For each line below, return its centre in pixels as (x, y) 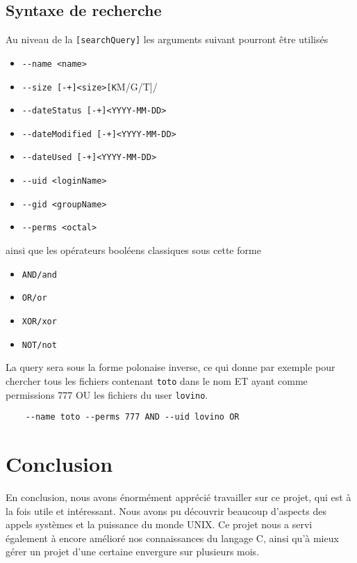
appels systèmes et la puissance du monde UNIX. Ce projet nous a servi (159, 524)
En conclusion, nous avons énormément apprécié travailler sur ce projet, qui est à (178, 497)
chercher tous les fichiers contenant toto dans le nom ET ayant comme (157, 380)
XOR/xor (39, 322)
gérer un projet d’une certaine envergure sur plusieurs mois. (133, 552)
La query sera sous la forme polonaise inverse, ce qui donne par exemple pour (171, 367)
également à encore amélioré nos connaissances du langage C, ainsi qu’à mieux (172, 538)
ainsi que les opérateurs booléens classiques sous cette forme (133, 250)
